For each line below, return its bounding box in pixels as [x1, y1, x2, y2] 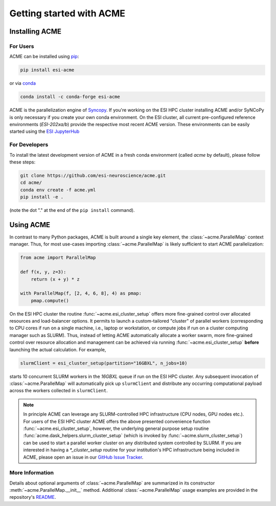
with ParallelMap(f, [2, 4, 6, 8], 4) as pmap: [20, 291, 142, 296]
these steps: [9, 159, 36, 165]
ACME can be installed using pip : [9, 54, 79, 60]
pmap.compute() [31, 298, 69, 303]
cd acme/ [20, 180, 42, 186]
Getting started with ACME [9, 8, 125, 19]
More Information [9, 469, 54, 476]
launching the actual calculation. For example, [9, 346, 106, 352]
